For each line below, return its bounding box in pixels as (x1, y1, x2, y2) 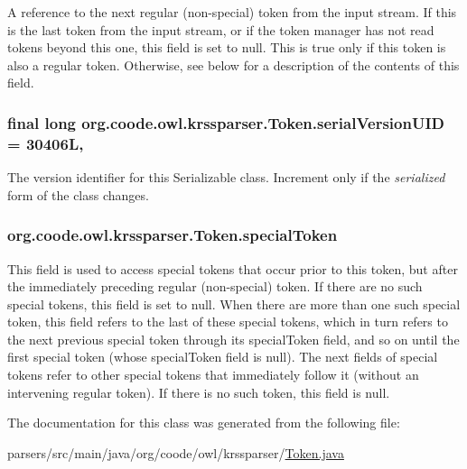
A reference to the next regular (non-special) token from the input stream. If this (7, 3, 457, 21)
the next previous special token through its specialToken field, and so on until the (7, 329, 460, 348)
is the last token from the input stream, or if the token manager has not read (7, 20, 434, 39)
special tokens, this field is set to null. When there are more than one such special (7, 294, 461, 313)
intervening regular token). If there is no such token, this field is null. (7, 382, 390, 401)
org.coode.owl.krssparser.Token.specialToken (7, 224, 338, 246)
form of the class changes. (7, 185, 149, 204)
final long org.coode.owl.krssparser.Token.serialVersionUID (7, 111, 444, 133)
